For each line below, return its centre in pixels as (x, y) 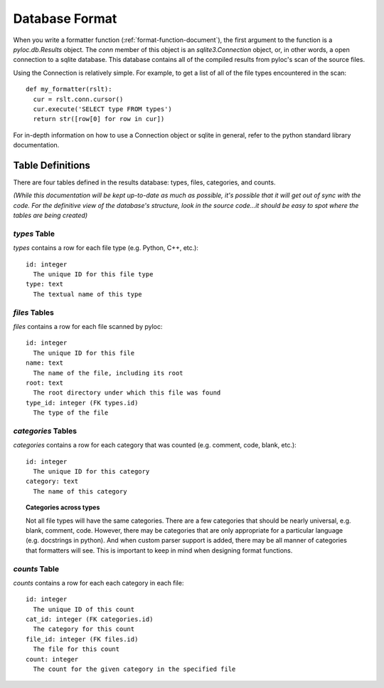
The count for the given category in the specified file (134, 669)
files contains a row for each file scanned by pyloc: (88, 326)
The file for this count (76, 649)
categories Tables (45, 431)
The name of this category (80, 491)
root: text (45, 382)
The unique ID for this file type (93, 275)
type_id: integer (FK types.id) (82, 403)
